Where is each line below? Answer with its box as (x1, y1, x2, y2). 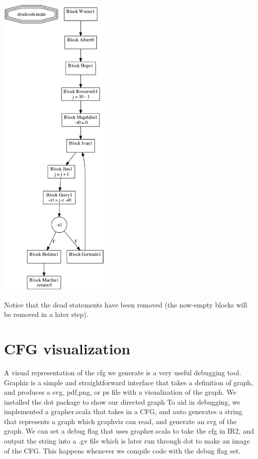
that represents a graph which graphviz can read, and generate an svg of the (4, 416, 237, 426)
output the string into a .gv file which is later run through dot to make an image (4, 436, 250, 446)
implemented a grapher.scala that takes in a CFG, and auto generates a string (4, 406, 243, 417)
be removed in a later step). (4, 309, 88, 319)
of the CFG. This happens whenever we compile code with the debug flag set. (4, 445, 241, 456)
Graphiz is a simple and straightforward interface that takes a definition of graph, (4, 377, 253, 387)
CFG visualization (4, 338, 131, 358)
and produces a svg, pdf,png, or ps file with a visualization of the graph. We (4, 387, 237, 397)
